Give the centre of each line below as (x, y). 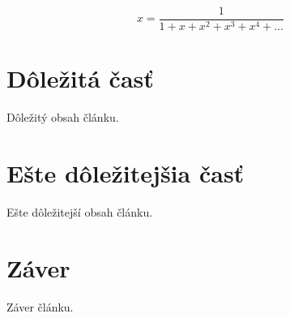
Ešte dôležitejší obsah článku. (80, 211)
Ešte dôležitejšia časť (126, 172)
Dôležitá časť (80, 78)
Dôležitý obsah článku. (63, 117)
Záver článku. (40, 306)
